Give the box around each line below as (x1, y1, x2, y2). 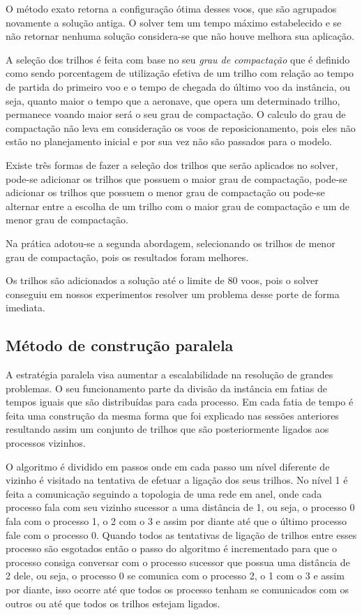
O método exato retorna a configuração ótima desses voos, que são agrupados (6, 1, 337, 15)
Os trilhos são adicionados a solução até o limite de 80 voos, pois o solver (6, 273, 319, 288)
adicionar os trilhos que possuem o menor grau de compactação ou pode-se (6, 185, 325, 200)
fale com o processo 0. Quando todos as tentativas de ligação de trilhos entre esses (6, 527, 357, 542)
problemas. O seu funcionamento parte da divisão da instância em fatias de (6, 380, 327, 395)
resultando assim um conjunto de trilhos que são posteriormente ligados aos (6, 422, 329, 436)
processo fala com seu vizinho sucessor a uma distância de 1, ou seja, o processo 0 (6, 500, 355, 514)
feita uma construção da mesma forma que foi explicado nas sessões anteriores (6, 408, 339, 422)
